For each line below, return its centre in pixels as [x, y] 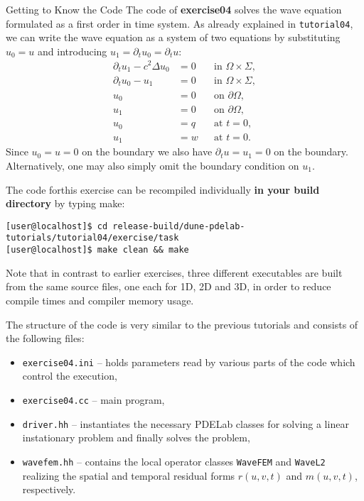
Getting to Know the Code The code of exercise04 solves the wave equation [174, 9]
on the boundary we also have [147, 152]
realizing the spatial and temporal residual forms [129, 475]
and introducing [73, 51]
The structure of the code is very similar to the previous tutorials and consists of [182, 324]
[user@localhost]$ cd [57, 226]
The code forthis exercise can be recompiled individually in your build [163, 189]
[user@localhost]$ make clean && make [97, 250]
